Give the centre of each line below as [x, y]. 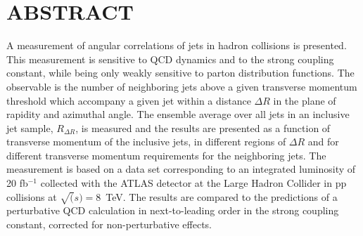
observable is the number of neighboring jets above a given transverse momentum [182, 86]
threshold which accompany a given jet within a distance [129, 100]
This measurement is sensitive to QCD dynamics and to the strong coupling [170, 59]
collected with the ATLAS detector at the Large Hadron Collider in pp [193, 183]
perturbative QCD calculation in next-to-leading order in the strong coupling [173, 210]
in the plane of [305, 100]
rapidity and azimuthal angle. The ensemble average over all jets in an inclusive [178, 114]
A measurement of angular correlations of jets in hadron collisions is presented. [177, 45]
